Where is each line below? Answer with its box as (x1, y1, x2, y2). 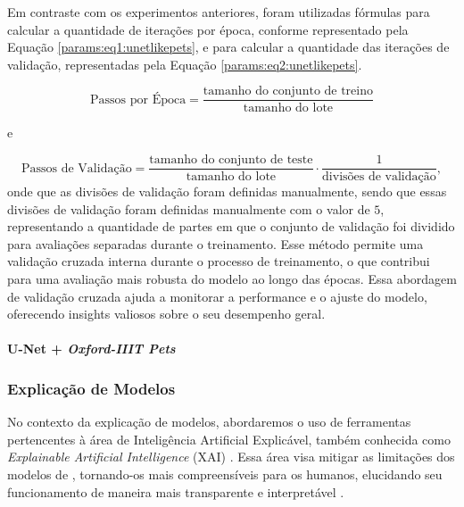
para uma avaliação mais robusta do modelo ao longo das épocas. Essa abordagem (7, 270, 457, 288)
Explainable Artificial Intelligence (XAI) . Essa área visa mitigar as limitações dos (7, 447, 455, 466)
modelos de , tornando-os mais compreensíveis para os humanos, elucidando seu (7, 465, 443, 484)
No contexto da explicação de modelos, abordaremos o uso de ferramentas (7, 412, 411, 431)
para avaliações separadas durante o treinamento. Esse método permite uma (7, 234, 424, 253)
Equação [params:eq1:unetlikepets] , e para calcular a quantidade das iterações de (7, 37, 450, 56)
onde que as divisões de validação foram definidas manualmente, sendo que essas (7, 182, 447, 201)
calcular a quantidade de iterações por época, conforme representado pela (7, 20, 409, 38)
